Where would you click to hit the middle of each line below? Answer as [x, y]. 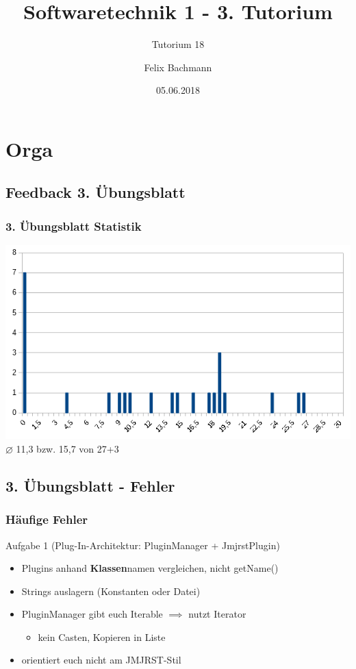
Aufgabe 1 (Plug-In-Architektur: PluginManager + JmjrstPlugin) [143, 545]
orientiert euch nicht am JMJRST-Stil [101, 660]
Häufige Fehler [47, 519]
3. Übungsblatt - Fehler [90, 485]
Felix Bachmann [178, 67]
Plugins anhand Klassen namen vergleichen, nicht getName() [150, 568]
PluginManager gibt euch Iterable [92, 614]
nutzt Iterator [217, 614]
